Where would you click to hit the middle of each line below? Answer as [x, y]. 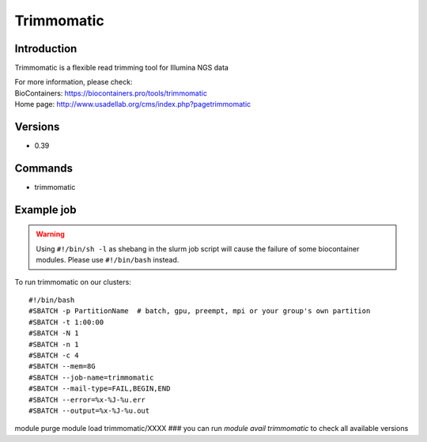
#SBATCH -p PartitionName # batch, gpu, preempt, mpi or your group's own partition [200, 311]
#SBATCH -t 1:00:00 [66, 322]
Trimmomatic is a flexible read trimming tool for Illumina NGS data [122, 68]
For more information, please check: [74, 82]
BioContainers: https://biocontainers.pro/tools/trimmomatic [111, 93]
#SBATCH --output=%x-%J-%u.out [89, 410]
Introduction [46, 49]
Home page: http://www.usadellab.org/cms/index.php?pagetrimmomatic [133, 104]
